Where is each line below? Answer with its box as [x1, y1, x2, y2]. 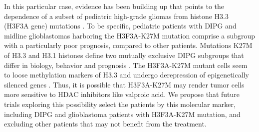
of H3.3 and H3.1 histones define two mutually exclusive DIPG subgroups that [4, 49, 244, 60]
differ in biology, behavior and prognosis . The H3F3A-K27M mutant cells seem [4, 59, 248, 70]
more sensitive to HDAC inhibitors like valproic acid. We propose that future [4, 89, 240, 99]
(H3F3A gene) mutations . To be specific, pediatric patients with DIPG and [4, 20, 237, 31]
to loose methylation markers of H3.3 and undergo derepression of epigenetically [4, 69, 249, 80]
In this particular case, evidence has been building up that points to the [4, 1, 225, 11]
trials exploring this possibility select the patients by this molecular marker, [4, 98, 236, 109]
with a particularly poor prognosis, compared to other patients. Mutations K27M [4, 40, 253, 50]
